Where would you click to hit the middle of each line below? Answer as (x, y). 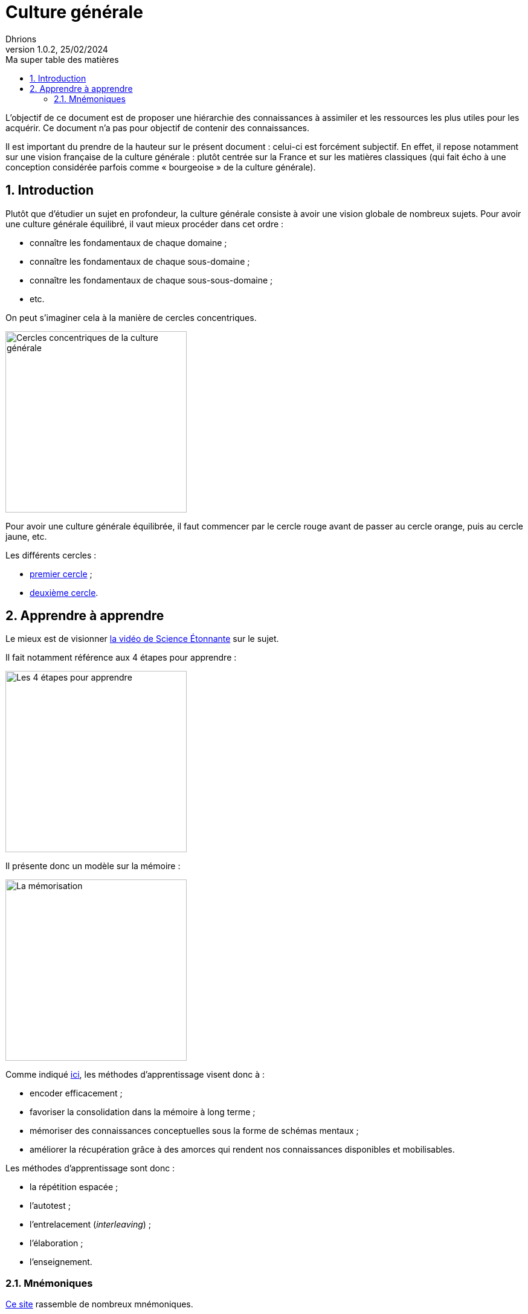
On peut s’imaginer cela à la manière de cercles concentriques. (131, 317)
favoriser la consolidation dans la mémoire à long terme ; (143, 1112)
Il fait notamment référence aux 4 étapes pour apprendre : (121, 658)
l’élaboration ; (56, 1243)
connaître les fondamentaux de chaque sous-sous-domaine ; (151, 280)
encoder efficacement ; (76, 1093)
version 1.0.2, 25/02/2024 (57, 49)
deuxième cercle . (64, 592)
